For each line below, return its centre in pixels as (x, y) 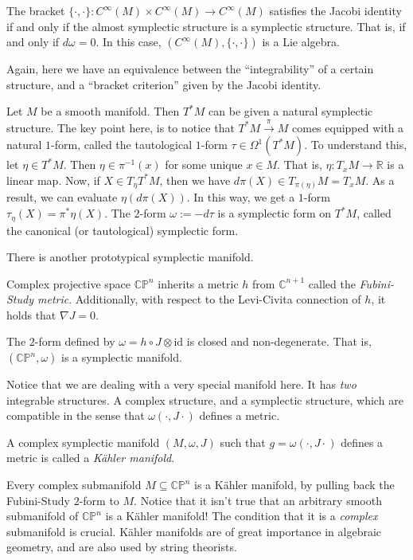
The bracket (36, 10)
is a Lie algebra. (301, 42)
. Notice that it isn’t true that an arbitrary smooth (258, 500)
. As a (380, 180)
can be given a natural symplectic (291, 111)
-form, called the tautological (122, 145)
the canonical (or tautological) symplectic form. (123, 230)
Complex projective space (69, 283)
